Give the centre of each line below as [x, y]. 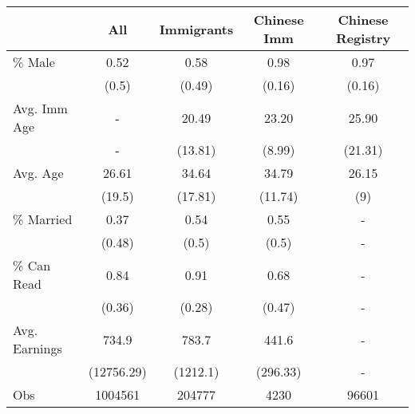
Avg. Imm [40, 108]
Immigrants [196, 29]
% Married [43, 219]
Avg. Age [38, 173]
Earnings [38, 348]
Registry [363, 38]
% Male [34, 62]
